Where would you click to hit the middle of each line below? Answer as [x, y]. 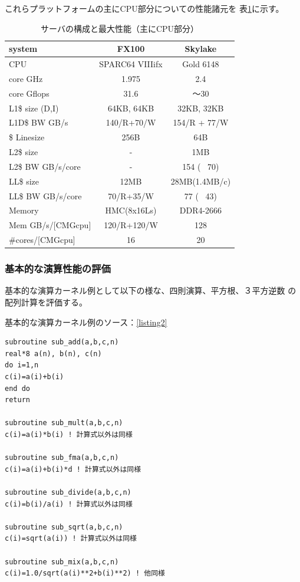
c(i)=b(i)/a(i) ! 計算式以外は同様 [69, 504]
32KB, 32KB [201, 108]
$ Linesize [27, 137]
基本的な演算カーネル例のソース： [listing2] [86, 322]
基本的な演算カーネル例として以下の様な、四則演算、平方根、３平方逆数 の [151, 290]
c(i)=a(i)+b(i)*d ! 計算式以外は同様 [73, 469]
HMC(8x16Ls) [131, 210]
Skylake [201, 49]
